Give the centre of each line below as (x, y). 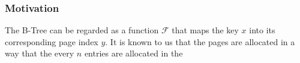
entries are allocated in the (133, 53)
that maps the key (205, 30)
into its (262, 30)
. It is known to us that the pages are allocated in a (200, 41)
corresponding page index (52, 41)
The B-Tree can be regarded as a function (82, 30)
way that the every (40, 53)
